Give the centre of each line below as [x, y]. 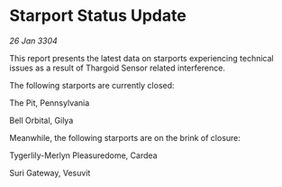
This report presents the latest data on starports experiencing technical [141, 58]
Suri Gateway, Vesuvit [50, 173]
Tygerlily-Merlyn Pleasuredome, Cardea [83, 155]
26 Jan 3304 [34, 41]
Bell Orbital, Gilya [41, 120]
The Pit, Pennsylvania [50, 103]
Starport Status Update [98, 16]
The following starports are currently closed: [92, 85]
